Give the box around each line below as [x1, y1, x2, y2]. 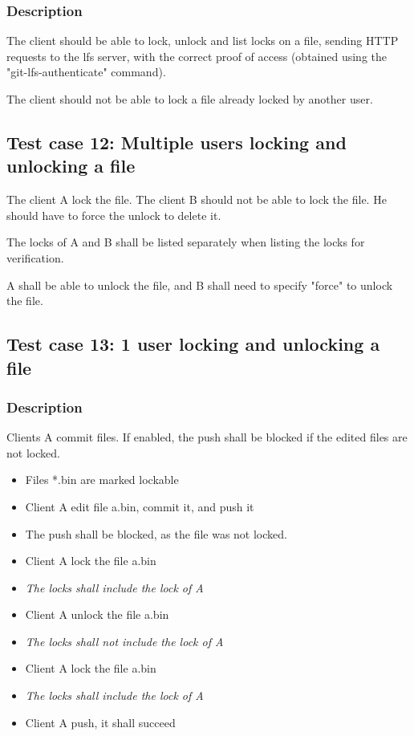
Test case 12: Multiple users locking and [6, 129, 347, 154]
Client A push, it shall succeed [25, 714, 176, 730]
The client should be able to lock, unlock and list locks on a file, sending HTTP [6, 32, 399, 49]
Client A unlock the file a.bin [25, 606, 169, 623]
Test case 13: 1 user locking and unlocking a [6, 331, 380, 356]
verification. [6, 249, 64, 266]
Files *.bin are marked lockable [25, 471, 179, 488]
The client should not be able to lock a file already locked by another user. [6, 91, 373, 107]
